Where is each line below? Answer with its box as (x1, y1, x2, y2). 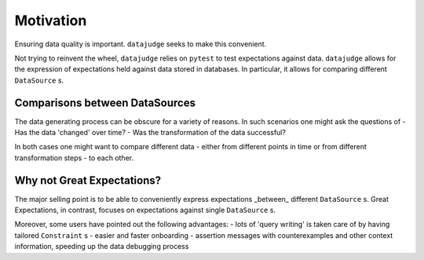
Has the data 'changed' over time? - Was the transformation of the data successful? (14, 128, 287, 137)
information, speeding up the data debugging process (14, 242, 189, 251)
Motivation (14, 12, 87, 29)
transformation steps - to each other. (14, 153, 133, 163)
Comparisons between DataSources (14, 96, 196, 109)
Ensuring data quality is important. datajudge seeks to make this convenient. (14, 39, 267, 49)
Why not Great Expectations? (14, 174, 161, 187)
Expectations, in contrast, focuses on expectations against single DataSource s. (14, 205, 276, 215)
